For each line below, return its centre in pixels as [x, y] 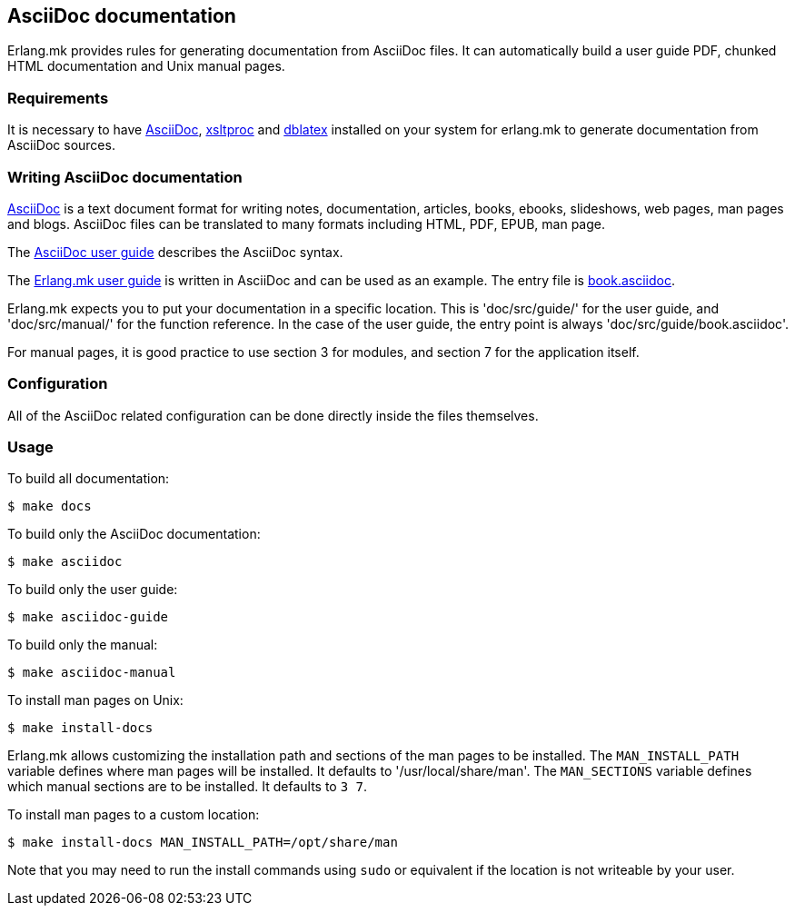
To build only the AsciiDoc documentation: [134, 534]
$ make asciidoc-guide [88, 617]
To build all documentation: [89, 479]
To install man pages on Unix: [95, 700]
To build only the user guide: [93, 590]
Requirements [58, 98]
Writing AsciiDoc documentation [125, 177]
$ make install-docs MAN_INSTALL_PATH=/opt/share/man [203, 843]
